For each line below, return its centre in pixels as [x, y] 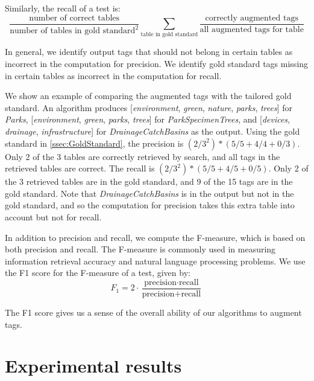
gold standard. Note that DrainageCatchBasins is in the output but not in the [149, 193]
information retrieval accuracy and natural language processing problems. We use [155, 261]
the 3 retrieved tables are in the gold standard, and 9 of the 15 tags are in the [149, 181]
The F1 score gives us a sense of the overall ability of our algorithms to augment [153, 312]
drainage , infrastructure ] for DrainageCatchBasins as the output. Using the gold [152, 131]
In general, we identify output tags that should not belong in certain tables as [149, 52]
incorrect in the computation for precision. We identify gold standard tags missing [157, 63]
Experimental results [93, 366]
